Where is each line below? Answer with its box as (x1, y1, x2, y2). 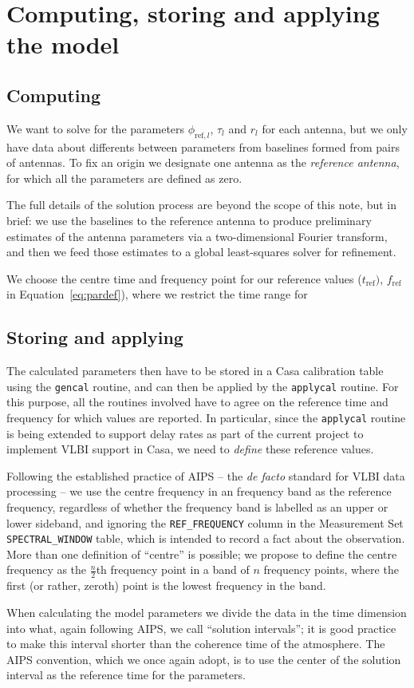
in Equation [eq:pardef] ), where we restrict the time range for (6, 286, 308, 302)
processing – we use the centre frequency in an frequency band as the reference (6, 483, 392, 500)
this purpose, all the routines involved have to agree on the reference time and (6, 393, 388, 410)
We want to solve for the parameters (6, 120, 185, 136)
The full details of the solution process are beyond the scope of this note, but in (6, 196, 396, 213)
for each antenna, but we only (262, 120, 408, 136)
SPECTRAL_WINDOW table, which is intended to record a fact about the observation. (6, 530, 405, 547)
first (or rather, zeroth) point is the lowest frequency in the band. (6, 577, 326, 594)
